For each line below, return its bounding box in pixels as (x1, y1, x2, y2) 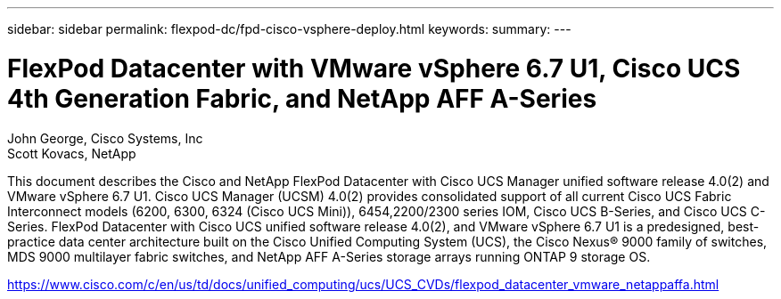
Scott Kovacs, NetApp (7, 145, 136, 161)
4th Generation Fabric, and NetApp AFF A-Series (7, 83, 597, 114)
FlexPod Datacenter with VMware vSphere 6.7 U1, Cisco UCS (7, 53, 741, 84)
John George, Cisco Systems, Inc (7, 130, 203, 146)
